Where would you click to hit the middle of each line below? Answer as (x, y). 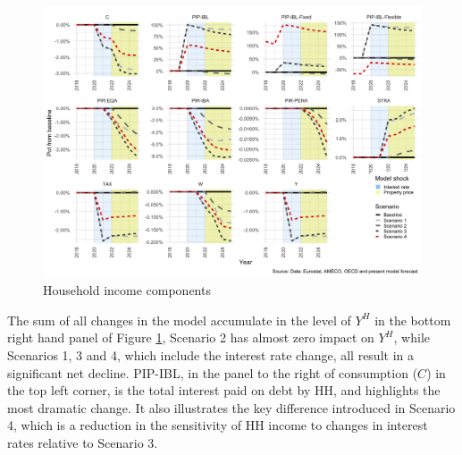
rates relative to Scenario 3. (83, 443)
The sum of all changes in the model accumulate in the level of (179, 320)
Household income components (127, 290)
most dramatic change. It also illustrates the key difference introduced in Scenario (231, 407)
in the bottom (413, 320)
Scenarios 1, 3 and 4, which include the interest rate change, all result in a (210, 355)
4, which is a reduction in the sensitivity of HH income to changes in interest (218, 425)
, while (412, 337)
